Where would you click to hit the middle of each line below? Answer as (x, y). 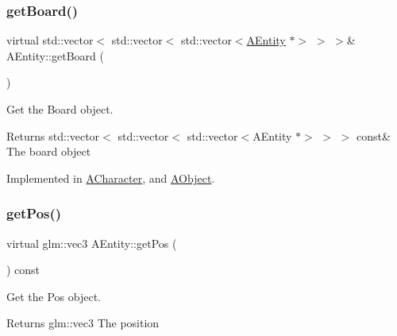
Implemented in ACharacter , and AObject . (111, 178)
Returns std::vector (53, 135)
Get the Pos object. (54, 296)
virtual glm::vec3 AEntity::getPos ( (92, 243)
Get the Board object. (60, 109)
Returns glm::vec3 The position (83, 323)
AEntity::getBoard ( (55, 55)
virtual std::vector (50, 40)
